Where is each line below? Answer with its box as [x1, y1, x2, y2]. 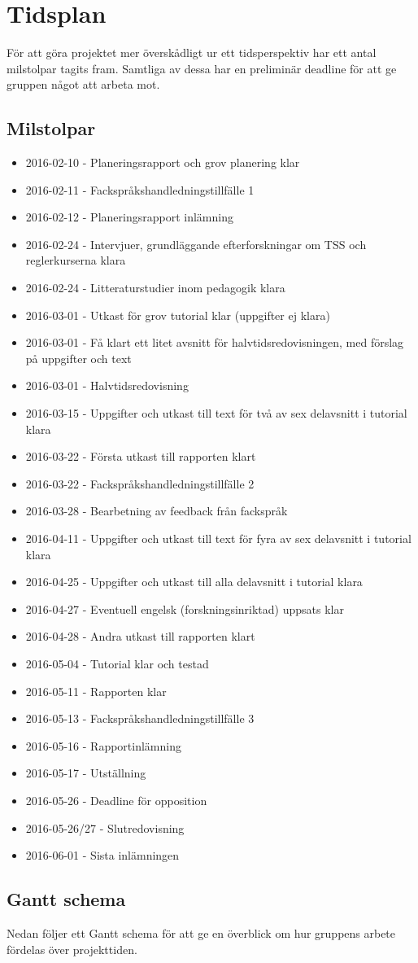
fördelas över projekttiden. [7, 940, 137, 957]
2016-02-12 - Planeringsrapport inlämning [25, 208, 233, 225]
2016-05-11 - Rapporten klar [25, 682, 167, 699]
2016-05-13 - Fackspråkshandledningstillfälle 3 [25, 710, 255, 727]
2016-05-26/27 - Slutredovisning [25, 819, 185, 836]
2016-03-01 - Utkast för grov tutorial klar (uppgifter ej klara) [25, 306, 330, 323]
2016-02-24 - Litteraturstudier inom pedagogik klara [25, 279, 285, 296]
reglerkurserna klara [25, 252, 126, 269]
